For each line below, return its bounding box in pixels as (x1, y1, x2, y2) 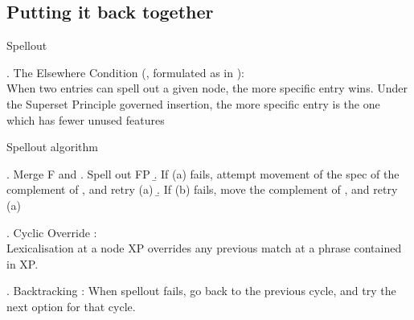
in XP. (6, 255, 39, 272)
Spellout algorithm (6, 138, 99, 155)
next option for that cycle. (6, 297, 136, 314)
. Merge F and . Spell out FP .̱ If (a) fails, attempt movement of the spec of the (6, 165, 400, 182)
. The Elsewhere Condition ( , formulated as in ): (6, 64, 245, 80)
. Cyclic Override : (6, 224, 97, 240)
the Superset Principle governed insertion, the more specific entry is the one (6, 95, 380, 112)
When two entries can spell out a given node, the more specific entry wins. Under (6, 80, 408, 96)
